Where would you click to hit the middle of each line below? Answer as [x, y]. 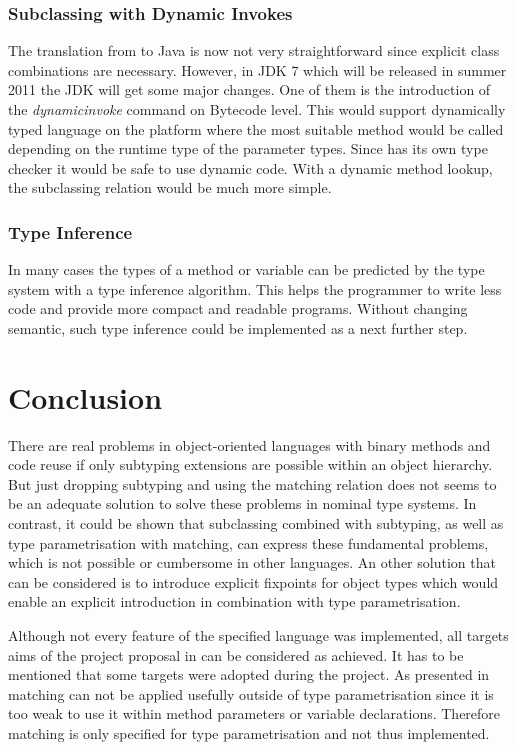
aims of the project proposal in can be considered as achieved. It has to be [236, 654]
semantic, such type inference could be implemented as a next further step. [238, 327]
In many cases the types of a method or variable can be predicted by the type [246, 269]
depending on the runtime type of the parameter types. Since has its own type [248, 148]
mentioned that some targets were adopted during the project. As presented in [249, 674]
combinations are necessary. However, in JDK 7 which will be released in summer [257, 69]
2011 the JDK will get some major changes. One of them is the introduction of [249, 89]
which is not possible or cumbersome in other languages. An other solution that [252, 562]
